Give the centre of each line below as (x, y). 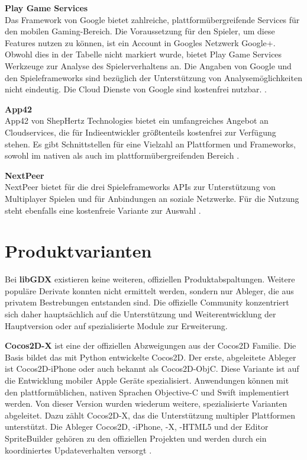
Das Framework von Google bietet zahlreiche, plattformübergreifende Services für (152, 19)
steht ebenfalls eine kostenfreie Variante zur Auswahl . (103, 210)
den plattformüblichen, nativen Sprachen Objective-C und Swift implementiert (147, 392)
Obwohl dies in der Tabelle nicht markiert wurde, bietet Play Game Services (143, 54)
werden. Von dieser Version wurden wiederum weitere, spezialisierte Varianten (146, 403)
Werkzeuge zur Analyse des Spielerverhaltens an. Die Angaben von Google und (148, 65)
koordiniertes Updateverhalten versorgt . (78, 450)
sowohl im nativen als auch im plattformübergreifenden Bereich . (122, 155)
